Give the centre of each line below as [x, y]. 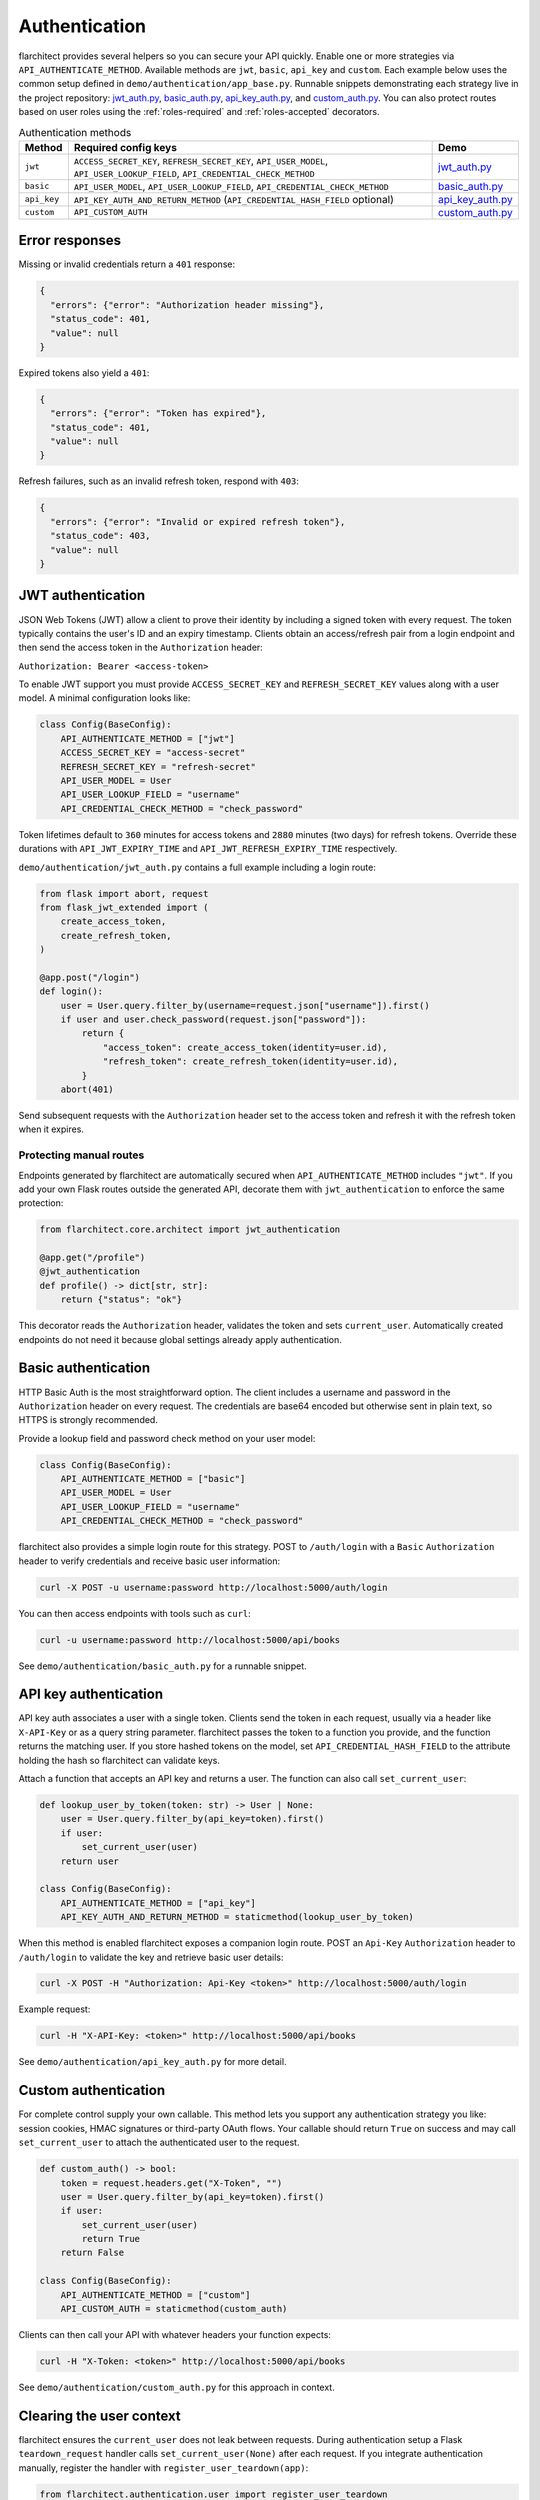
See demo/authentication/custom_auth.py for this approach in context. [176, 2387]
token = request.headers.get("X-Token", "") [171, 2183]
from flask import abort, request [124, 893]
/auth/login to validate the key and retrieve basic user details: [151, 1957]
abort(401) [87, 1089]
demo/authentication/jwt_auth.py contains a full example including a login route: [197, 867]
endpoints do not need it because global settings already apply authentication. [180, 1339]
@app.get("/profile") [92, 1258]
